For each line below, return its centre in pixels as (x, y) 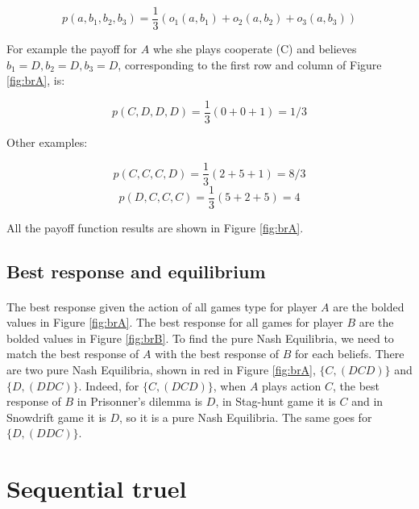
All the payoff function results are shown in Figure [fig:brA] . (155, 227)
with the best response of (217, 354)
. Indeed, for (109, 385)
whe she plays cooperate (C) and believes (255, 49)
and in (367, 401)
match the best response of (73, 354)
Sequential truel (97, 488)
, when (230, 385)
